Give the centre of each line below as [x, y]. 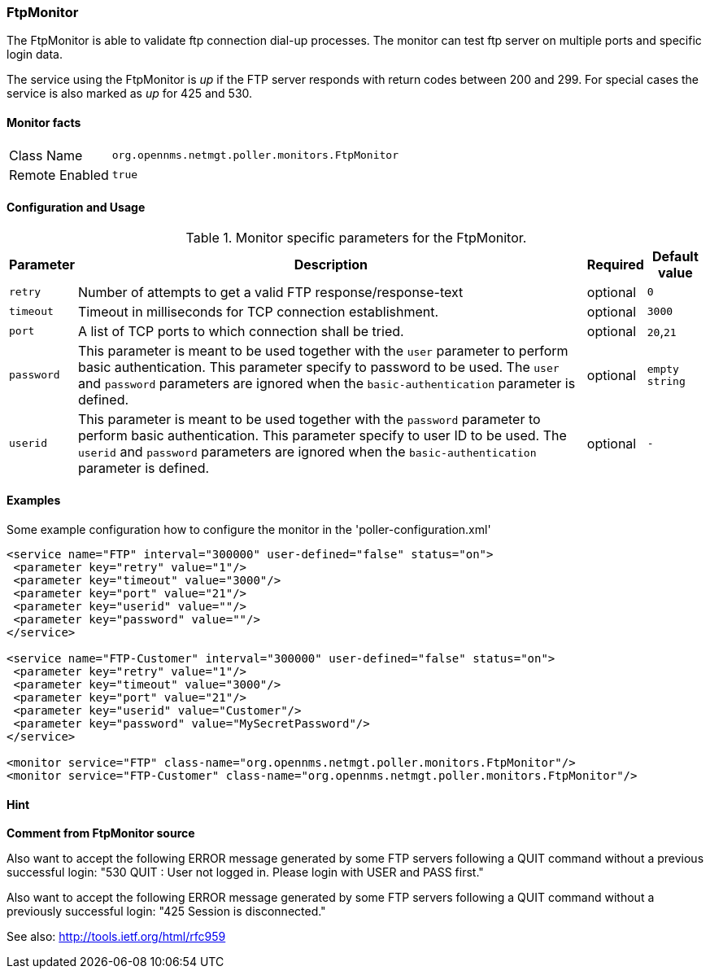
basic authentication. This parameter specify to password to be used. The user [318, 367]
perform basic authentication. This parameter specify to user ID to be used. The [322, 435]
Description [331, 264]
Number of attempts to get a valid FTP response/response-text [270, 292]
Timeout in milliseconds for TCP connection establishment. [258, 311]
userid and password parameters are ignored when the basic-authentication [307, 451]
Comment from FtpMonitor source [101, 833]
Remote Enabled [59, 175]
